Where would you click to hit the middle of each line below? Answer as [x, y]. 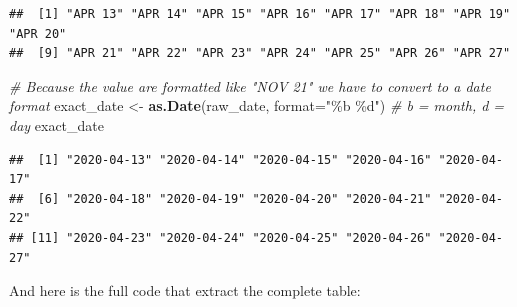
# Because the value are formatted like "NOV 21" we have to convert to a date [250, 85]
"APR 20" [38, 33]
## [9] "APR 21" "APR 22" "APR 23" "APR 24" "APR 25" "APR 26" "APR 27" [260, 53]
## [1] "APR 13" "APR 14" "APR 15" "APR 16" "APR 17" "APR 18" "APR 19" [260, 14]
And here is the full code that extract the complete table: [185, 290]
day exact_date [57, 124]
